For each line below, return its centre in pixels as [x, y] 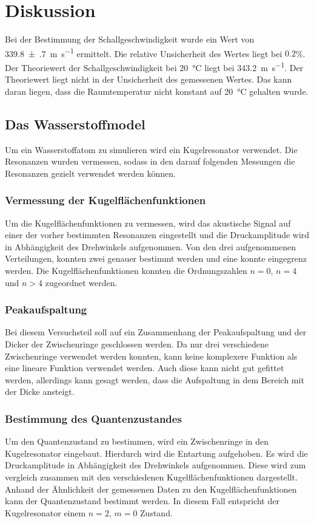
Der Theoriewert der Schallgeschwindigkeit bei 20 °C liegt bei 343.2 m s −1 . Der [154, 66]
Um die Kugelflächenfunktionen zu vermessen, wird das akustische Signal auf [148, 223]
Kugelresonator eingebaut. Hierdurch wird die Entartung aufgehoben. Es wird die [156, 453]
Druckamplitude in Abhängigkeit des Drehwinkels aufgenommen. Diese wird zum [155, 465]
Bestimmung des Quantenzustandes [93, 418]
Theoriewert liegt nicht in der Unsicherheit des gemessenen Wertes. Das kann [149, 79]
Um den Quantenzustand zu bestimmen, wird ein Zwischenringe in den [137, 441]
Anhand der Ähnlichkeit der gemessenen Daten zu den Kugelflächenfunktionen [151, 489]
